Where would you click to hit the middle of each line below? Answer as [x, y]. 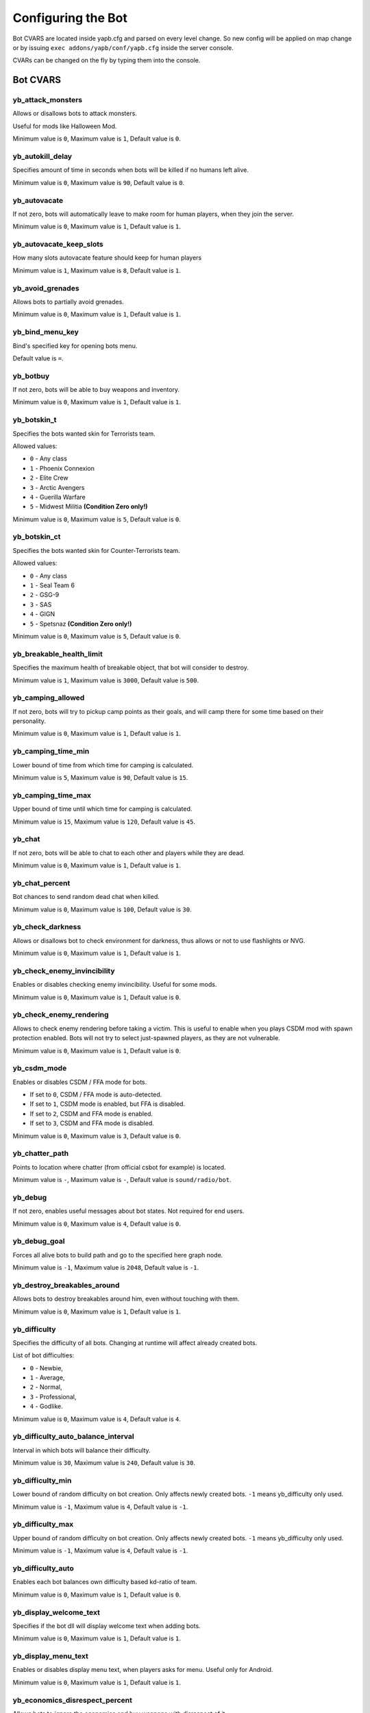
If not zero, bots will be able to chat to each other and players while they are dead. [129, 852]
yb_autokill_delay [42, 156]
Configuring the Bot [70, 18]
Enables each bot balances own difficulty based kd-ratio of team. [105, 1582]
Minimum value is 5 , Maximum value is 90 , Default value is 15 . [100, 777]
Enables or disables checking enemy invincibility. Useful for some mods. [115, 985]
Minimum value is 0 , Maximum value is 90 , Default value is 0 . [99, 182]
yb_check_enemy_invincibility [64, 971]
